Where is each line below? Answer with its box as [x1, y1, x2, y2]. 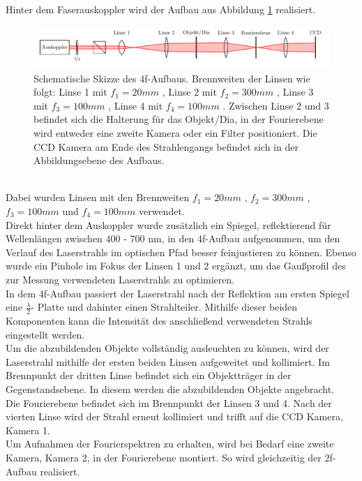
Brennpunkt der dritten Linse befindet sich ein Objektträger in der [6, 368, 292, 383]
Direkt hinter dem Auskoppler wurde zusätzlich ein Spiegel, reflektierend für [6, 217, 331, 232]
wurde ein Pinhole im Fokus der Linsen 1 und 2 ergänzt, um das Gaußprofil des [6, 258, 346, 273]
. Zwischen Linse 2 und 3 [223, 98, 329, 112]
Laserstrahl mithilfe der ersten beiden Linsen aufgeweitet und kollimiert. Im [6, 354, 330, 369]
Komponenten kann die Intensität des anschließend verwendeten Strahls [6, 313, 312, 327]
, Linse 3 [276, 84, 314, 99]
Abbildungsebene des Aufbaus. [33, 153, 165, 168]
